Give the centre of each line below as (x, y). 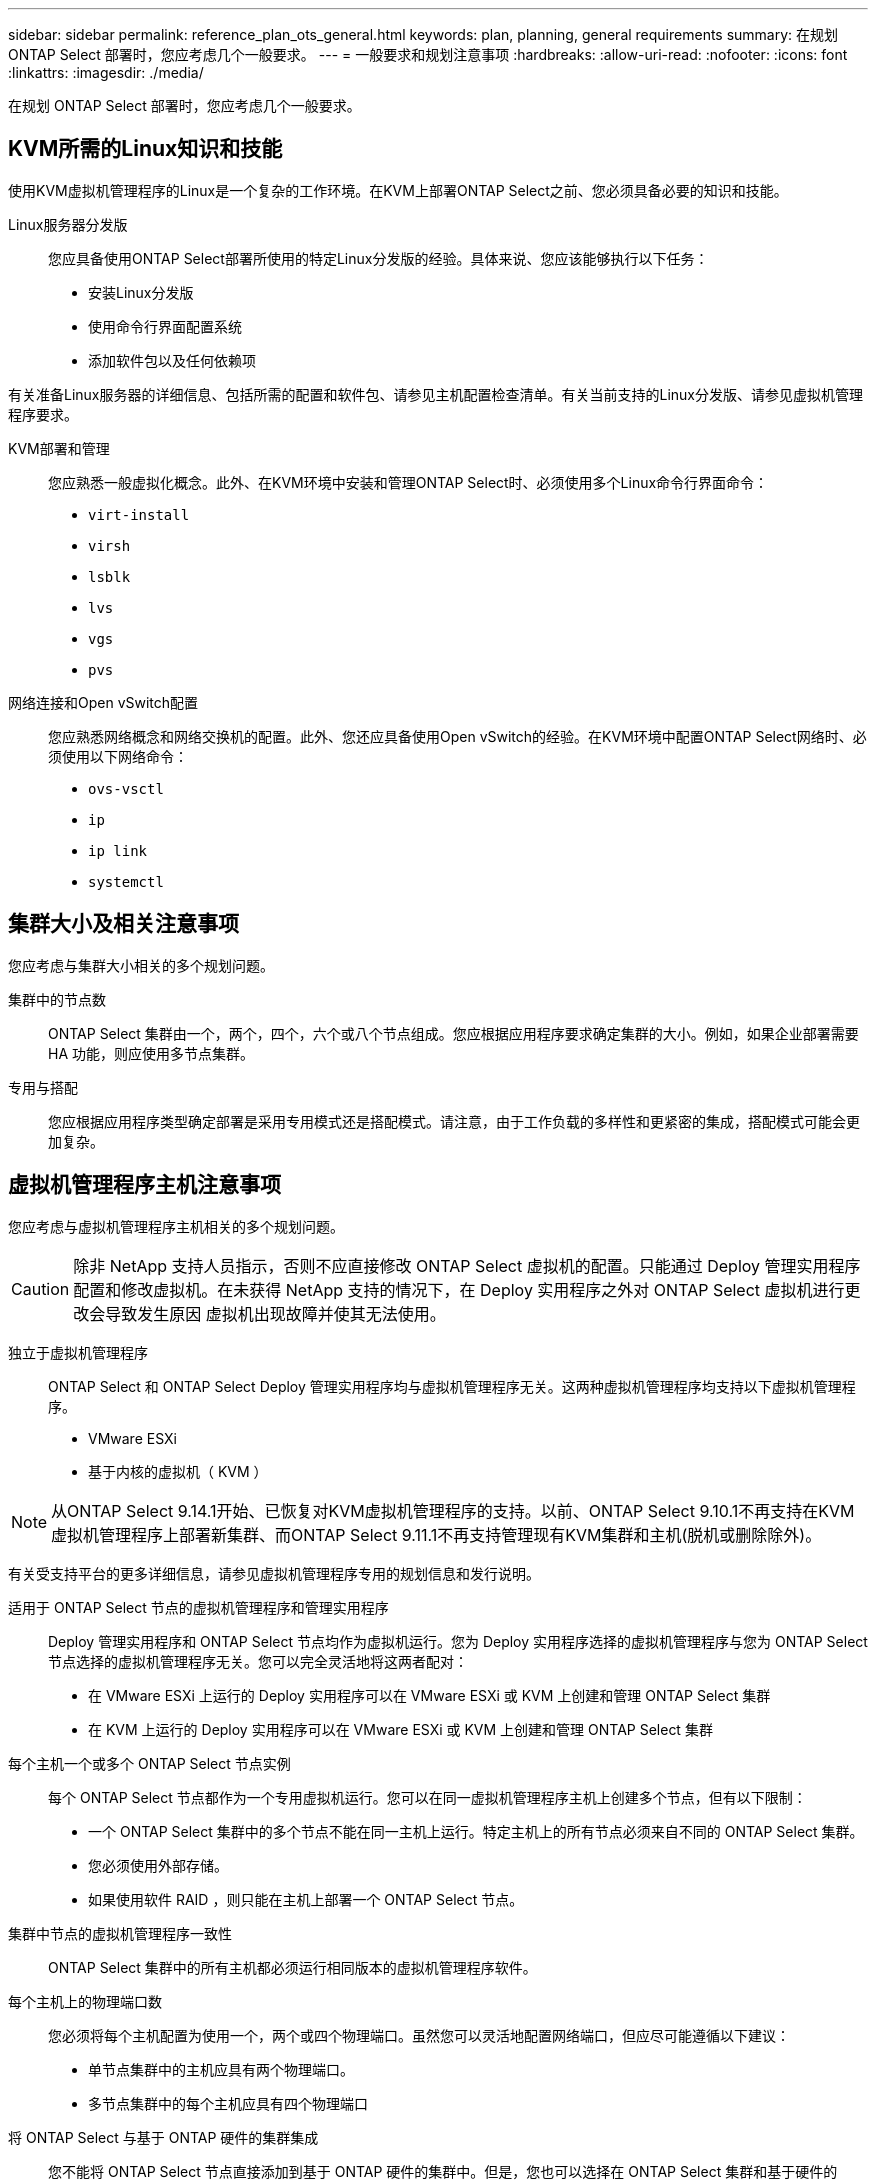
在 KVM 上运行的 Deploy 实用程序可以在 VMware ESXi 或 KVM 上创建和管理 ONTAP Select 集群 (400, 1729)
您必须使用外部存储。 (158, 1865)
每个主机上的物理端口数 (85, 2001)
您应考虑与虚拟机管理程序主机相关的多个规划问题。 (176, 1226)
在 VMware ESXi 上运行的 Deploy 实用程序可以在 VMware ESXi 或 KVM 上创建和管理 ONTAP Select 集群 (429, 1695)
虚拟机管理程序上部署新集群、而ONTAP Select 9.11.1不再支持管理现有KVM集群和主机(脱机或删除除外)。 (436, 1534)
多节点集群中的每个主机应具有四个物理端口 (228, 2103)
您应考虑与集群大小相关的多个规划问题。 (141, 965)
